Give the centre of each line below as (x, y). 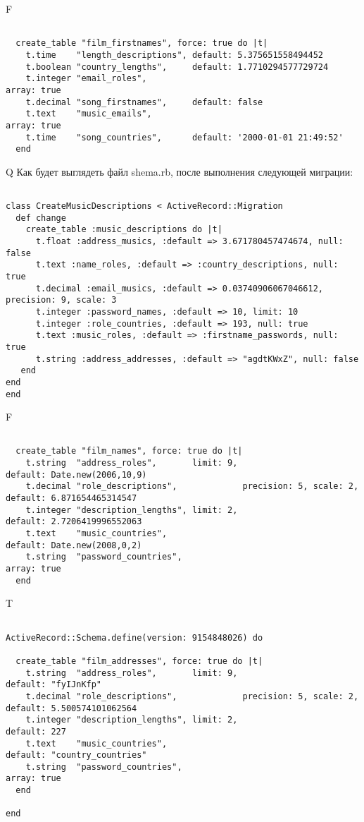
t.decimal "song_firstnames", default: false (144, 102)
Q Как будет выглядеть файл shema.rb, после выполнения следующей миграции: (180, 171)
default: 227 (36, 731)
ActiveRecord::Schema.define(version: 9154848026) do (134, 637)
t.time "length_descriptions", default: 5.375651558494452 (175, 55)
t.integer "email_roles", (86, 79)
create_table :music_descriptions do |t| (124, 230)
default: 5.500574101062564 (71, 708)
